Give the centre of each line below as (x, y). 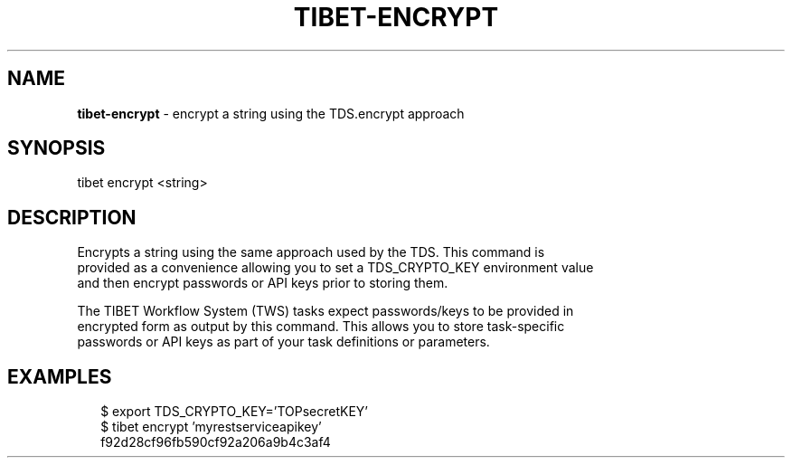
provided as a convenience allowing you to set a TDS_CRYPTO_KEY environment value (335, 268)
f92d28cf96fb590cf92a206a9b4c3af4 (216, 442)
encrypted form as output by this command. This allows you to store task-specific (321, 327)
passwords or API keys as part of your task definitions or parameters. (283, 342)
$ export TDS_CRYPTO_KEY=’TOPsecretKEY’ (234, 412)
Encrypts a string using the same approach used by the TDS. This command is (311, 252)
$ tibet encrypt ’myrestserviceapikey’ (211, 427)
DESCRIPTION (72, 217)
